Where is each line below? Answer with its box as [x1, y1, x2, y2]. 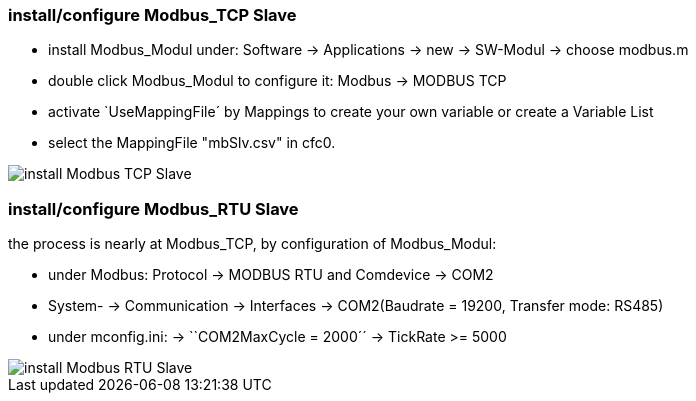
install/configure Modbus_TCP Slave [8, 5, 297, 25]
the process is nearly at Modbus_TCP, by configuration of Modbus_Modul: [8, 235, 497, 253]
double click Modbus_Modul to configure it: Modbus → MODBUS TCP [48, 72, 507, 90]
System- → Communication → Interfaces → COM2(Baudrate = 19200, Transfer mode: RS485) [48, 297, 664, 315]
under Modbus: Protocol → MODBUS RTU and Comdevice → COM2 [48, 266, 494, 284]
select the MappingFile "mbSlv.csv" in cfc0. [48, 134, 336, 152]
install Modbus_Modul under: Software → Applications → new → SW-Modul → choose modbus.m [48, 41, 689, 59]
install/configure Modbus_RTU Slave [8, 198, 299, 219]
